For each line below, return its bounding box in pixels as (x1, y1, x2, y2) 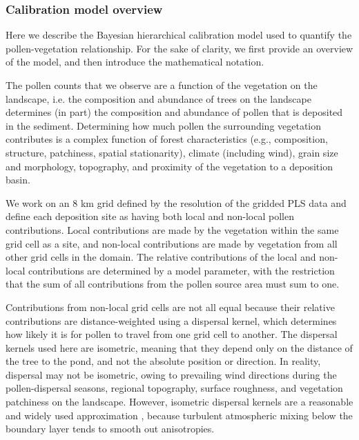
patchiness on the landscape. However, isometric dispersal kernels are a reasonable (6, 394, 353, 409)
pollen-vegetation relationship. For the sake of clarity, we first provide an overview (6, 41, 353, 55)
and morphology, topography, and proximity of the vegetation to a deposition (6, 159, 333, 173)
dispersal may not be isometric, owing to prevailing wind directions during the (6, 367, 337, 381)
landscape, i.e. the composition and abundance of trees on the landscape (6, 91, 311, 106)
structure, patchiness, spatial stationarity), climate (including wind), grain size (6, 145, 338, 159)
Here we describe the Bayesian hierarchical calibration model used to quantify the (6, 28, 352, 42)
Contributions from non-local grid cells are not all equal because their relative (6, 299, 335, 314)
